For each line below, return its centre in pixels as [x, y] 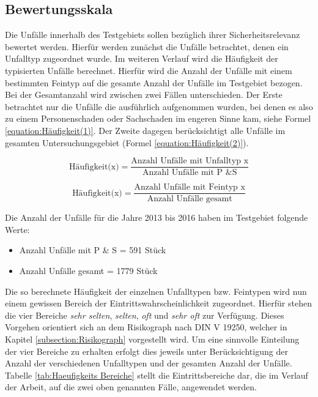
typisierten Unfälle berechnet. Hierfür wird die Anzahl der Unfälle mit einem [149, 70]
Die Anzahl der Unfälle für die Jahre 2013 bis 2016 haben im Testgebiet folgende [157, 217]
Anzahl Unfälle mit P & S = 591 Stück [93, 250]
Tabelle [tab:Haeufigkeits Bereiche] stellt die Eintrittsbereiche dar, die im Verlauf [157, 375]
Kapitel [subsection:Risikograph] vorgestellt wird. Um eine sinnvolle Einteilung [152, 339]
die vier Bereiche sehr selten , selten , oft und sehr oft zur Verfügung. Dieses [145, 315]
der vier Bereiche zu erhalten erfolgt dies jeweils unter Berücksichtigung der [146, 351]
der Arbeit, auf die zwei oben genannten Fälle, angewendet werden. [131, 387]
